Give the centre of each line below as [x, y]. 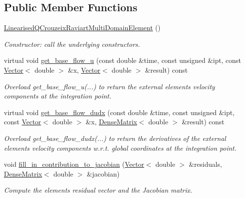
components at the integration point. [58, 96]
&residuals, [205, 164]
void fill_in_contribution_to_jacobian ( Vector [74, 164]
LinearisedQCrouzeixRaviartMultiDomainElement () [82, 28]
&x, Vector [84, 69]
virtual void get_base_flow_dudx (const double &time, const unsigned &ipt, [119, 112]
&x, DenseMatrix [112, 122]
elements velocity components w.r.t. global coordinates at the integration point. [120, 148]
